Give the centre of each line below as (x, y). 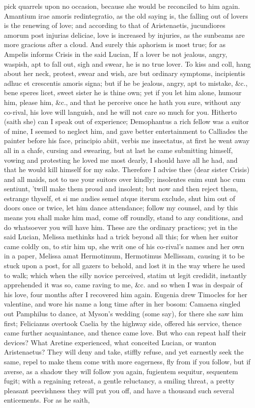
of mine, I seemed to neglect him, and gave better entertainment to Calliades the (126, 131)
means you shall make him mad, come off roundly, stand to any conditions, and (124, 217)
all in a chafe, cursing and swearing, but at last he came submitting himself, (118, 150)
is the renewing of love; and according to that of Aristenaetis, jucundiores (115, 25)
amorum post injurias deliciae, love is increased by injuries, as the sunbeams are (125, 35)
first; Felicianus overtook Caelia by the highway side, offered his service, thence (123, 323)
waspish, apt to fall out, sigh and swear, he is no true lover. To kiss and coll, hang (127, 64)
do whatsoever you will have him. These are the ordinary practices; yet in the (121, 227)
